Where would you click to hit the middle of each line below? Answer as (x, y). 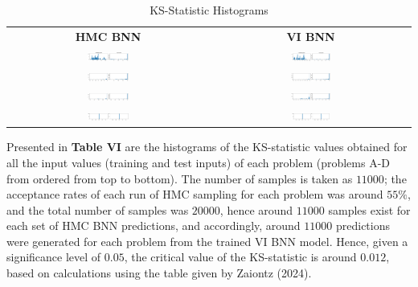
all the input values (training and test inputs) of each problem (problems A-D (199, 162)
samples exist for (369, 209)
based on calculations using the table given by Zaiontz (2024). (159, 273)
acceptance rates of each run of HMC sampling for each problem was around (195, 194)
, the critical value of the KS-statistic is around (240, 257)
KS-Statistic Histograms (209, 10)
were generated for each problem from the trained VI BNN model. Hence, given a (207, 241)
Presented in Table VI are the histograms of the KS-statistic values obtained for (207, 147)
